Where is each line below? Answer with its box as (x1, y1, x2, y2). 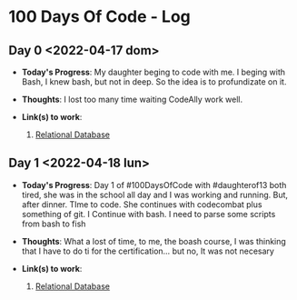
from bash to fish (21, 218, 86, 229)
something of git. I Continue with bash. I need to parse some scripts (21, 208, 276, 219)
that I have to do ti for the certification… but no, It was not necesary (21, 245, 274, 256)
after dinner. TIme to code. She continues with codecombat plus (21, 198, 262, 210)
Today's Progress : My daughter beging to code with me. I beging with (21, 66, 285, 77)
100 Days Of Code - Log (8, 6, 192, 27)
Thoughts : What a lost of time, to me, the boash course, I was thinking (21, 235, 287, 246)
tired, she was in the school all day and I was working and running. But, (21, 189, 288, 200)
